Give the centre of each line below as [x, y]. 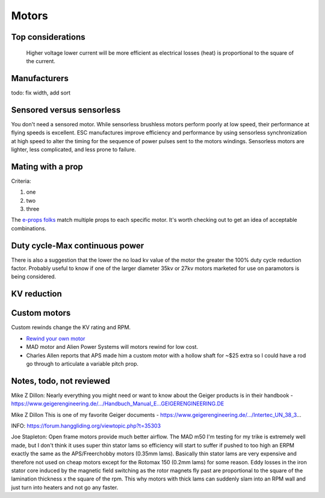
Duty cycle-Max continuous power [78, 246]
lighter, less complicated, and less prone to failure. [74, 149]
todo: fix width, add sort [41, 93]
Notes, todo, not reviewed [61, 381]
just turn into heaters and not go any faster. [65, 487]
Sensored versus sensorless [66, 110]
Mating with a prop [47, 166]
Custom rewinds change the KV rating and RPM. [71, 327]
